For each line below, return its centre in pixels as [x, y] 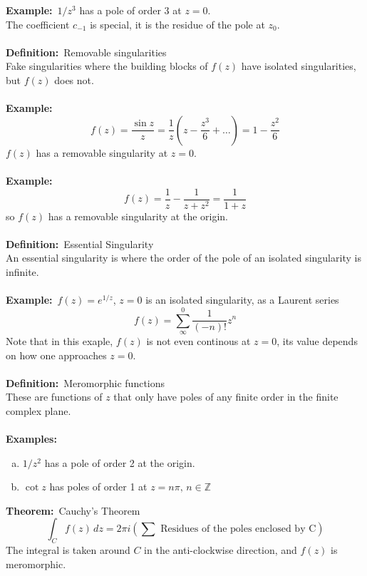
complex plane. [38, 410]
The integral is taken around [68, 550]
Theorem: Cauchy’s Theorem [73, 510]
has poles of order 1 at [98, 487]
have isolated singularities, [299, 66]
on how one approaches [56, 355]
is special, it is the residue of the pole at [177, 24]
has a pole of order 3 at [130, 10]
